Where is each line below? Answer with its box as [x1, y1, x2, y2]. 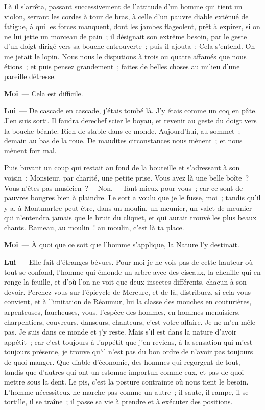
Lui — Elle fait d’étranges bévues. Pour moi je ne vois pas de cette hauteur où [4, 257, 253, 267]
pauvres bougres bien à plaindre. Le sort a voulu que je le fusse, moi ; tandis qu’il [4, 192, 261, 203]
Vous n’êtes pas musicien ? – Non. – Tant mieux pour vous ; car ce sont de [4, 182, 243, 193]
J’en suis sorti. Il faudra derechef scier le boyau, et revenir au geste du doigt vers [4, 115, 257, 125]
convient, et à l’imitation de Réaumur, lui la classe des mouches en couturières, [4, 296, 252, 307]
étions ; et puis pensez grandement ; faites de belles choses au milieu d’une [4, 61, 240, 71]
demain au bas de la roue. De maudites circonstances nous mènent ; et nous [4, 135, 243, 146]
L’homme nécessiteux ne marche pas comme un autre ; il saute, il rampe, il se [4, 386, 249, 397]
